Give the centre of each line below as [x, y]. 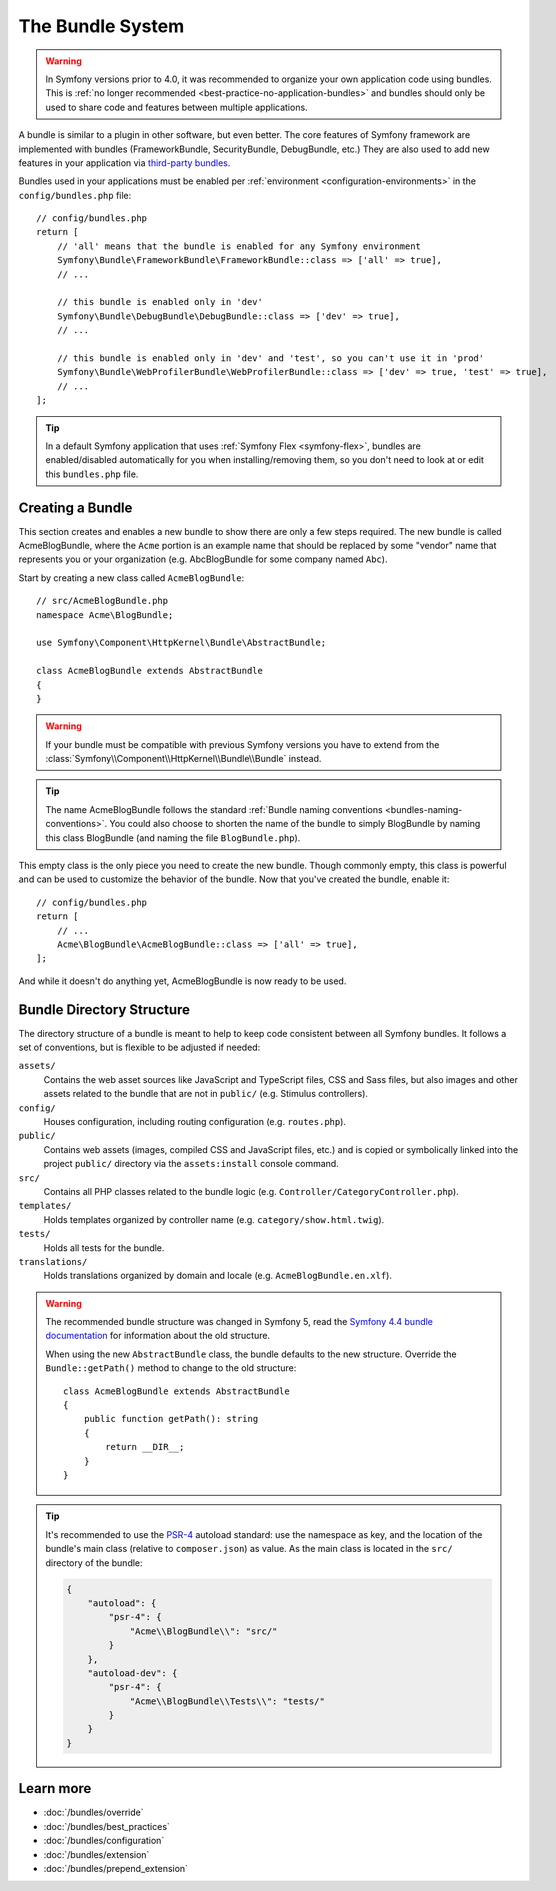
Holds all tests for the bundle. [104, 1247]
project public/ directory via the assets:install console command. [191, 1164]
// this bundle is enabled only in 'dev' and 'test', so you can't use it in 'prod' [270, 358]
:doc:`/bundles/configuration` [104, 1841]
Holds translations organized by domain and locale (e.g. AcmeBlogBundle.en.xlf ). [217, 1276]
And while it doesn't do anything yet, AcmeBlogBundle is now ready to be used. [182, 981]
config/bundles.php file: [75, 195]
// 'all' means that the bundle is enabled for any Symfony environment [239, 246]
